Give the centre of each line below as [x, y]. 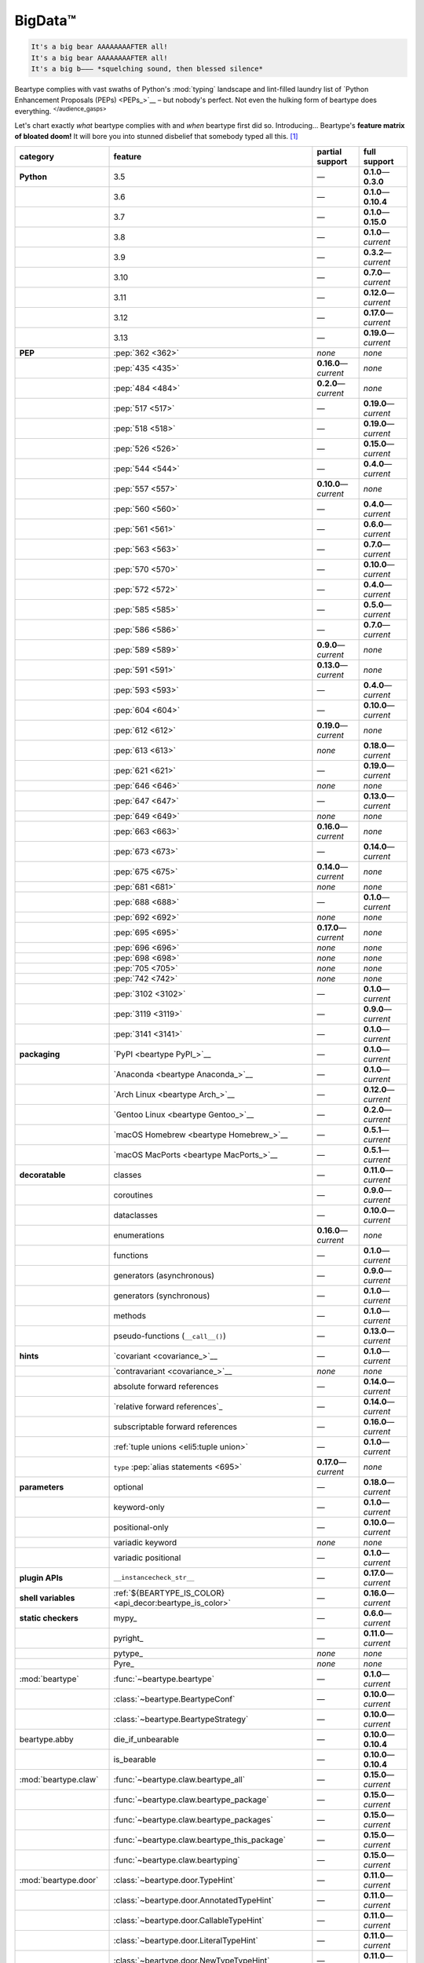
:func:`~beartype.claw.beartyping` [177, 1859]
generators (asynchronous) [164, 1275]
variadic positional [147, 1557]
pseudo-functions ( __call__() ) [170, 1336]
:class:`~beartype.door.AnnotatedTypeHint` [194, 1900]
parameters [42, 1486]
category [37, 156]
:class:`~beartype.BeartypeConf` [174, 1698]
